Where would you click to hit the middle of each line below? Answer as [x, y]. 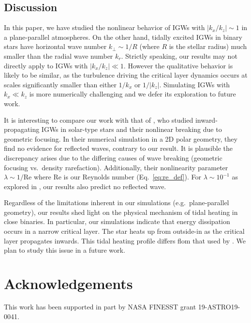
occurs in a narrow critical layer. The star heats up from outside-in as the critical [124, 231]
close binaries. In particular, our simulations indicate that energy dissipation [117, 221]
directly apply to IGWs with [46, 65]
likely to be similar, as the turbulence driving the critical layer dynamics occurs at [126, 75]
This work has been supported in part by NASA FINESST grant [100, 306]
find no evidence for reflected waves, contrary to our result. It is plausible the [118, 148]
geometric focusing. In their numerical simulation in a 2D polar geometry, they [121, 138]
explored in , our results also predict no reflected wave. [85, 186]
